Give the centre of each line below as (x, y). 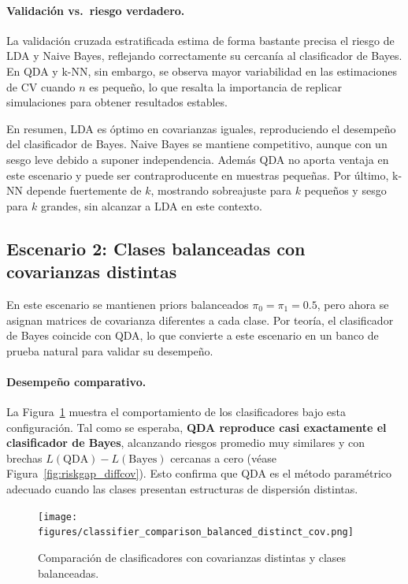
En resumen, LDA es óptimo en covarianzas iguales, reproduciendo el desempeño (201, 128)
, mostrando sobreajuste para (221, 190)
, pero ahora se (353, 304)
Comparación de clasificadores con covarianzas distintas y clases (192, 557)
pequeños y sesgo (345, 190)
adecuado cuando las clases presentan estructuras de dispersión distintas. (182, 489)
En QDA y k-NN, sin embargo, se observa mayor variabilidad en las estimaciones (202, 71)
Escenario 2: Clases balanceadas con (156, 248)
